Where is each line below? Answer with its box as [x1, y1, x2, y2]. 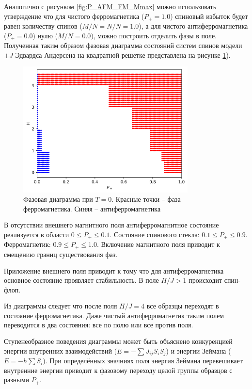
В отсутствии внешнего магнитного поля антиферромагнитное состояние [4, 220, 219, 230]
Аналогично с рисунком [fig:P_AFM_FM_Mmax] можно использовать [4, 1, 217, 11]
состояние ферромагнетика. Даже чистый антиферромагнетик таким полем [4, 310, 224, 320]
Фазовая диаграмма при [23, 194, 93, 204]
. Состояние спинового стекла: [110, 229, 200, 239]
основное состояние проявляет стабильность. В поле [4, 275, 159, 285]
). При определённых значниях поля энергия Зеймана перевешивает [43, 356, 243, 366]
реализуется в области [4, 229, 69, 239]
